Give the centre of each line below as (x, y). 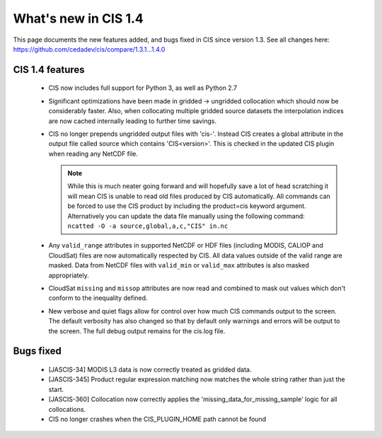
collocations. (67, 409)
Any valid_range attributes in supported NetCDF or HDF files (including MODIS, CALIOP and (186, 246)
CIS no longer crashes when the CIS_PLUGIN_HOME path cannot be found (157, 419)
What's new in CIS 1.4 (79, 18)
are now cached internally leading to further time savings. (133, 121)
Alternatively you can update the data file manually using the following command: (186, 216)
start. (56, 389)
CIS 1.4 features (49, 70)
